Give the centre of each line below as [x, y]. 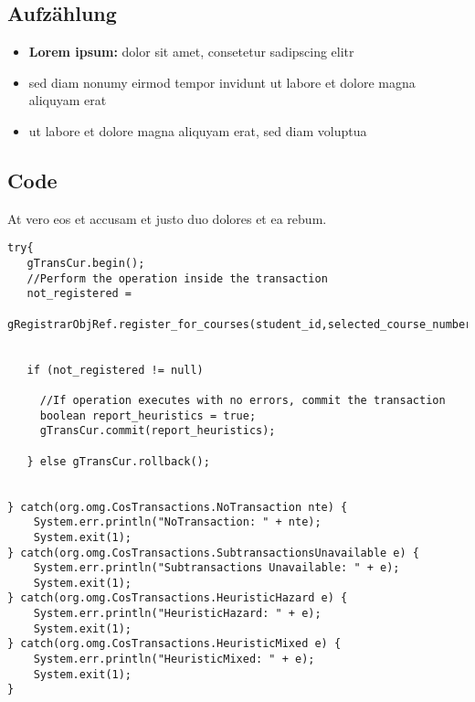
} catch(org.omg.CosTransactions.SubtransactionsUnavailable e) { [214, 553]
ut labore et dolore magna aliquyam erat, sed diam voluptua [198, 130]
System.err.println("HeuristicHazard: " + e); [177, 614]
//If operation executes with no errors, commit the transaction [243, 400]
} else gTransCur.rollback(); [118, 461]
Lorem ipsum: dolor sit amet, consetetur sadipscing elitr [191, 52]
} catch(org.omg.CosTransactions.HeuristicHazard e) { [178, 598]
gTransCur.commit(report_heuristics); [158, 431]
